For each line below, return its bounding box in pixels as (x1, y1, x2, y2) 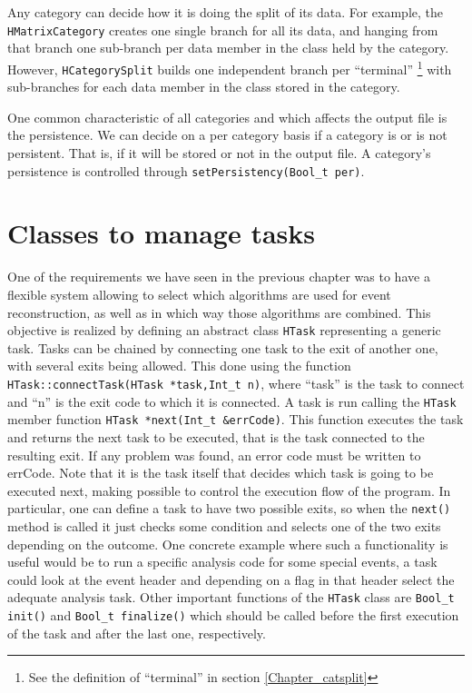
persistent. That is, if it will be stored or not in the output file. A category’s (7, 143, 431, 162)
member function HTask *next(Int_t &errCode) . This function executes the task (7, 410, 464, 429)
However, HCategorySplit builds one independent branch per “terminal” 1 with (7, 56, 452, 78)
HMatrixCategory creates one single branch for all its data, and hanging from (7, 20, 438, 39)
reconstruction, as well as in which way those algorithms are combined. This (7, 302, 431, 322)
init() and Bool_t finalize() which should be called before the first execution (7, 605, 459, 624)
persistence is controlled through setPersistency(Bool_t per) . (7, 161, 365, 180)
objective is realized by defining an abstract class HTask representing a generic (7, 321, 441, 340)
